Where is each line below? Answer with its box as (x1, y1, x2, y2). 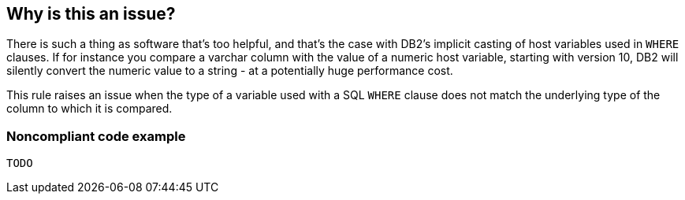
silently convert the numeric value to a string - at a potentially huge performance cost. (6, 64, 453, 78)
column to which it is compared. (6, 102, 173, 116)
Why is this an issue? (6, 4, 176, 24)
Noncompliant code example (6, 128, 186, 144)
